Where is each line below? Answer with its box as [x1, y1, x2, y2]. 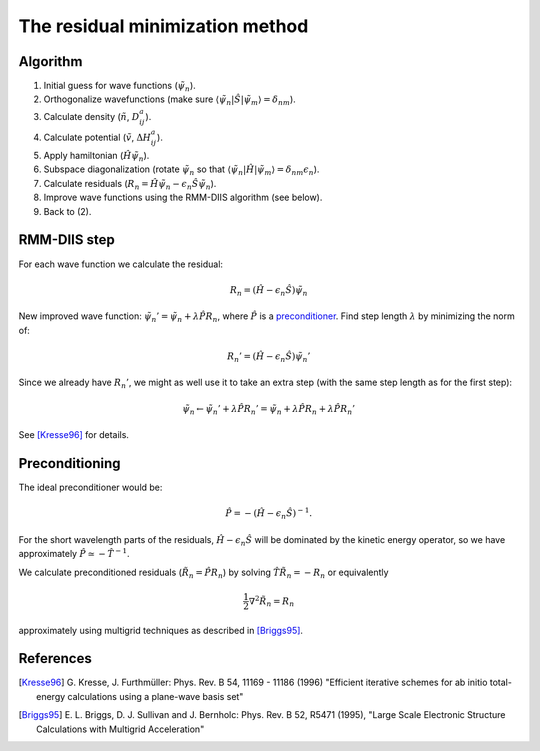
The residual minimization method [18, 15, 309, 37]
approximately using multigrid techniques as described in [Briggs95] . [18, 624, 304, 636]
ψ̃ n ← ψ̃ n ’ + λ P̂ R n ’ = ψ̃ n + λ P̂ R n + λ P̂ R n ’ [181, 403, 355, 417]
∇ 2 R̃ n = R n [248, 593, 295, 609]
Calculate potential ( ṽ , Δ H [43, 131, 152, 144]
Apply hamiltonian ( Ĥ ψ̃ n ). [43, 150, 150, 164]
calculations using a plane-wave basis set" [67, 690, 244, 702]
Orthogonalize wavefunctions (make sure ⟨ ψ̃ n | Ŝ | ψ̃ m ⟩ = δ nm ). [43, 93, 297, 108]
